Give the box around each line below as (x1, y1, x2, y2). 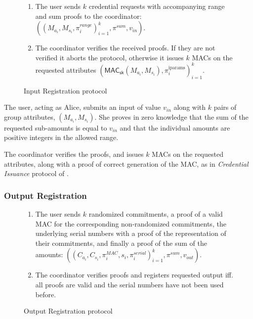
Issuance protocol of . (4, 168, 69, 179)
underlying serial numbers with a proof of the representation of (35, 228, 226, 238)
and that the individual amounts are (120, 122, 230, 133)
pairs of (213, 102, 237, 112)
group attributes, (4, 111, 55, 122)
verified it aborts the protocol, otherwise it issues (35, 52, 184, 62)
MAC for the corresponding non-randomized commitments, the (35, 218, 226, 228)
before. (35, 289, 56, 299)
